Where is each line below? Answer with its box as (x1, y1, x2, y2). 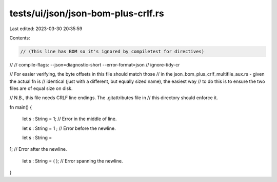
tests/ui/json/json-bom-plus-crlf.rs (9, 8, 164, 19)
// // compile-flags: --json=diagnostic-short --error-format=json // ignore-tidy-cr (9, 61, 180, 67)
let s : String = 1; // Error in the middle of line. (22, 116, 117, 122)
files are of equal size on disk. (9, 85, 73, 92)
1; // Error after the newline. (9, 146, 67, 152)
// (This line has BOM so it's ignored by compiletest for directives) (20, 49, 205, 54)
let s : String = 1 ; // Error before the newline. (22, 125, 116, 131)
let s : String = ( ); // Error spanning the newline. (22, 157, 123, 164)
